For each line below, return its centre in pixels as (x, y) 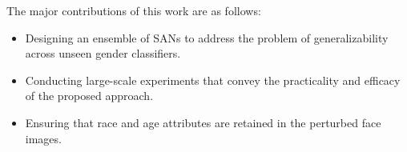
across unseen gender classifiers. (103, 53)
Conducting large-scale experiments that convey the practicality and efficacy (213, 80)
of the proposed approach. (89, 96)
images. (43, 138)
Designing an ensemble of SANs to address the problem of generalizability (207, 37)
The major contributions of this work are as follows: (134, 10)
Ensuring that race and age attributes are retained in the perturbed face (203, 122)
